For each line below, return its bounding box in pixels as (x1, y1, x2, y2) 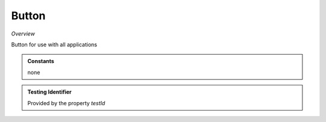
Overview (11, 30, 36, 37)
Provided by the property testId (27, 99, 106, 106)
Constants (27, 58, 54, 65)
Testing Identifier (27, 88, 72, 96)
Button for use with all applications (11, 41, 98, 48)
